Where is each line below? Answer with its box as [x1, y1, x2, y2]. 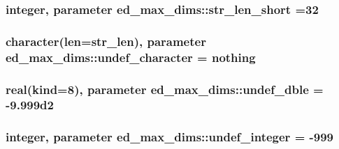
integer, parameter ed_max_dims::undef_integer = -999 [6, 128, 334, 146]
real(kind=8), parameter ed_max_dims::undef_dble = [6, 80, 324, 97]
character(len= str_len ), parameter [6, 32, 206, 49]
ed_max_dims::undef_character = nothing [6, 48, 256, 65]
